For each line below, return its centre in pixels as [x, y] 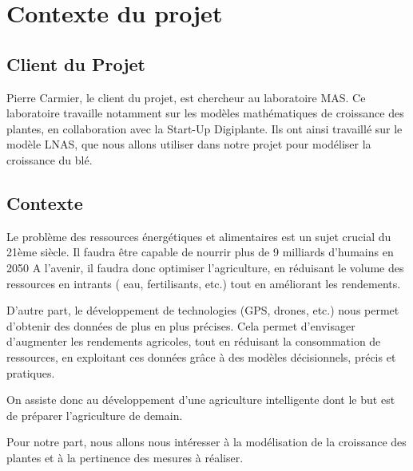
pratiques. [31, 372]
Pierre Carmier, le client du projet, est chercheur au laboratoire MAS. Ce [186, 97]
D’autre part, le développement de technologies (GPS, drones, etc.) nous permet [203, 310]
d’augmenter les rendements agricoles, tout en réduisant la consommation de [194, 341]
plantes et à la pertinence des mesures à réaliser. [125, 457]
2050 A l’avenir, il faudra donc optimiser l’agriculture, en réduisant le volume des [205, 267]
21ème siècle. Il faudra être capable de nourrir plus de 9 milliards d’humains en [200, 252]
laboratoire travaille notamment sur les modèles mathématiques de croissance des [205, 113]
